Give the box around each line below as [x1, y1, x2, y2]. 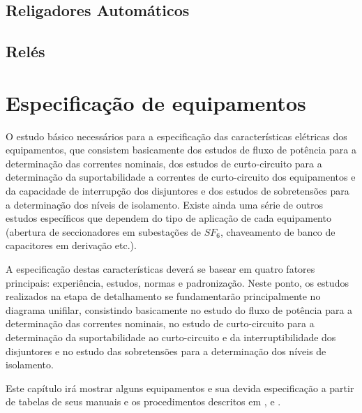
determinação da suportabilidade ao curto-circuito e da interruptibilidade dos [6, 330, 336, 344]
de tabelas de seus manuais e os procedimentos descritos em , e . [6, 394, 281, 409]
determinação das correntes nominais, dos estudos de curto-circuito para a [6, 156, 322, 170]
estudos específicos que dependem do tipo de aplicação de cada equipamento [6, 211, 331, 225]
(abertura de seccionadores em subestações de [6, 224, 202, 239]
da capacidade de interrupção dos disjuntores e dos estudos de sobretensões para [6, 183, 349, 198]
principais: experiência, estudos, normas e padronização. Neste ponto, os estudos [6, 275, 349, 290]
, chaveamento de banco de [220, 224, 335, 239]
